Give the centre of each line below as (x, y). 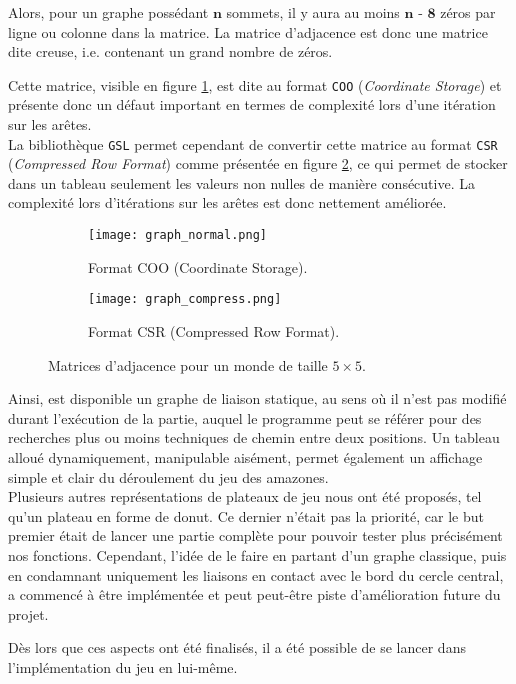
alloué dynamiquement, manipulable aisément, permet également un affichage (245, 456)
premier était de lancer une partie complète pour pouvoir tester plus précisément (255, 535)
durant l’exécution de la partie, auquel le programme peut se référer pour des (245, 417)
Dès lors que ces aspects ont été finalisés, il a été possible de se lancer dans (237, 647)
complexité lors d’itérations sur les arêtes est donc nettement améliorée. (227, 202)
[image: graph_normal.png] (177, 235)
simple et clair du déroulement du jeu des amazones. (168, 476)
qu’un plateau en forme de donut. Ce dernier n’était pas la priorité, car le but (246, 515)
